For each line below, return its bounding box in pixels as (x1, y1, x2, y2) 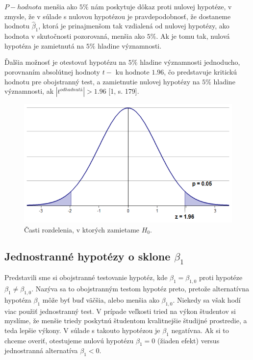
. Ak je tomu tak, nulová (156, 31, 230, 41)
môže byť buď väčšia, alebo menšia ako (42, 294, 159, 305)
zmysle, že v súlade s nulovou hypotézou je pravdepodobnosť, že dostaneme (4, 11, 231, 21)
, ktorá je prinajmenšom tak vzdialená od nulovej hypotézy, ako (38, 21, 229, 31)
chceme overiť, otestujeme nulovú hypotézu (4, 335, 134, 345)
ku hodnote (115, 66, 150, 77)
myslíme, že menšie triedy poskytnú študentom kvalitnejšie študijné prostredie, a (4, 315, 247, 326)
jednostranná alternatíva (4, 345, 78, 356)
